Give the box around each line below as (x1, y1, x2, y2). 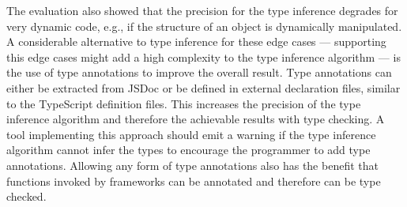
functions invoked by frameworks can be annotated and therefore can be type (6, 172, 381, 189)
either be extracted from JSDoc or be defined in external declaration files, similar (6, 79, 401, 96)
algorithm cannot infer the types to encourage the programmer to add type (6, 141, 371, 158)
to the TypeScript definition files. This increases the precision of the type (6, 95, 361, 111)
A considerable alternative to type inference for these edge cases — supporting (6, 33, 386, 50)
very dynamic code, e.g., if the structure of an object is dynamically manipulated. (6, 17, 402, 34)
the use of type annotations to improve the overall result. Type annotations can (6, 64, 392, 81)
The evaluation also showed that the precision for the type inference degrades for (6, 2, 398, 18)
